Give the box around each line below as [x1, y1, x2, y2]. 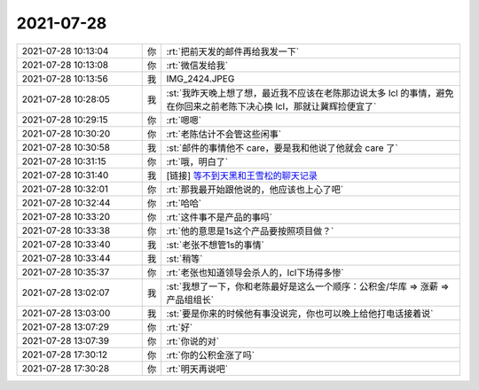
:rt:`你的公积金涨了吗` [166, 348, 255, 361]
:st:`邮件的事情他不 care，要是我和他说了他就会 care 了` [166, 142, 398, 154]
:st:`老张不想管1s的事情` [166, 238, 265, 251]
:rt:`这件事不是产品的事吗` [166, 211, 273, 223]
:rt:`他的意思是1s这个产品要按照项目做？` [166, 224, 334, 237]
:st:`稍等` [166, 253, 203, 265]
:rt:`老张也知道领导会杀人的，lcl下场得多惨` [166, 266, 345, 278]
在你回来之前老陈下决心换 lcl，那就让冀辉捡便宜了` [166, 100, 377, 113]
